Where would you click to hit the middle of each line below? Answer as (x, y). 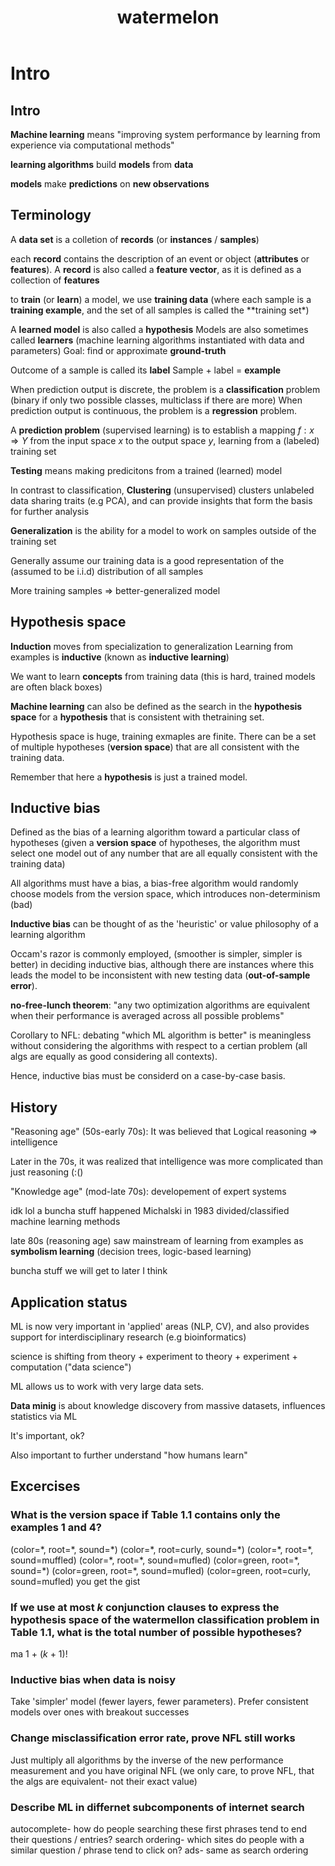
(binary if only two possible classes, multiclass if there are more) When (156, 400)
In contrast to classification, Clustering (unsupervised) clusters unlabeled (162, 490)
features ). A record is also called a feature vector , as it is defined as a (156, 269)
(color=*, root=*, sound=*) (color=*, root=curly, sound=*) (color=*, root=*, (162, 1549)
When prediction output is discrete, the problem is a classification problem (165, 389)
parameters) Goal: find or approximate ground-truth (118, 350)
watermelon (168, 17)
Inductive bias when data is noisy (93, 1679)
